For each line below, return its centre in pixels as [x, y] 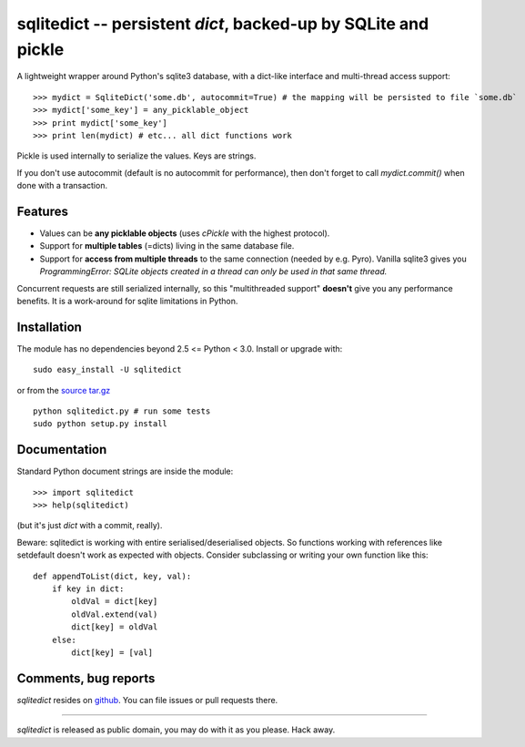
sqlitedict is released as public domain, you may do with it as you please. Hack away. [176, 730]
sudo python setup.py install [101, 424]
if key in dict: [88, 589]
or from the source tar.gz [64, 390]
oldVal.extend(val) [115, 614]
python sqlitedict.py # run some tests [122, 411]
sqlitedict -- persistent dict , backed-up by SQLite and [223, 24]
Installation [49, 327]
